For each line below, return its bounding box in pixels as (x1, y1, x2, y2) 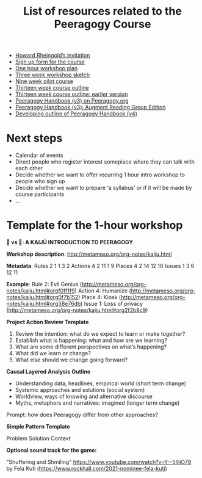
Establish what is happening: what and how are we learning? (15, 337, 168, 344)
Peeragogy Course (54, 17, 151, 31)
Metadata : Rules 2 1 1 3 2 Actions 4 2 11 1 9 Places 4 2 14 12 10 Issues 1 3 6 (6, 263, 195, 270)
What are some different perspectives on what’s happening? (15, 343, 167, 350)
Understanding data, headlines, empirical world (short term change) (15, 380, 186, 387)
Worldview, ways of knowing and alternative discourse (15, 393, 153, 400)
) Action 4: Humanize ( (74, 287, 131, 294)
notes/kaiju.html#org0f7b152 (6, 294, 79, 301)
